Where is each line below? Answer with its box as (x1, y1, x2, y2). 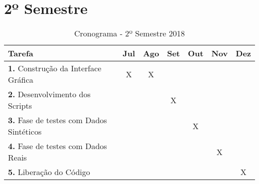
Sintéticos (8, 126, 42, 138)
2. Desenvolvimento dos (8, 88, 91, 100)
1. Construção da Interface (8, 62, 102, 74)
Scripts (8, 100, 32, 112)
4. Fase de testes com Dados (8, 140, 107, 152)
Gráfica (8, 74, 33, 86)
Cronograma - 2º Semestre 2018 (74, 27, 185, 39)
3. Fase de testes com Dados (8, 114, 107, 126)
